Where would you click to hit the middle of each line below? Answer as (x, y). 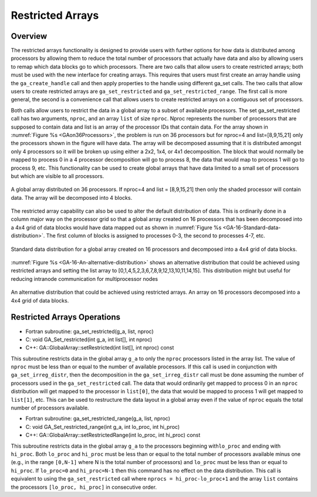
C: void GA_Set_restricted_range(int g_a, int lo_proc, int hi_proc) (103, 427)
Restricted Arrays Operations (65, 317)
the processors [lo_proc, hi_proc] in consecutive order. (84, 487)
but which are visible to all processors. (58, 176)
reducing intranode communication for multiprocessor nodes (85, 278)
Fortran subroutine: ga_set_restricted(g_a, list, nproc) (90, 331)
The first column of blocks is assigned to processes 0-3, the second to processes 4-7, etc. (156, 236)
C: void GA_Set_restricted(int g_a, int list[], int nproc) (89, 339)
